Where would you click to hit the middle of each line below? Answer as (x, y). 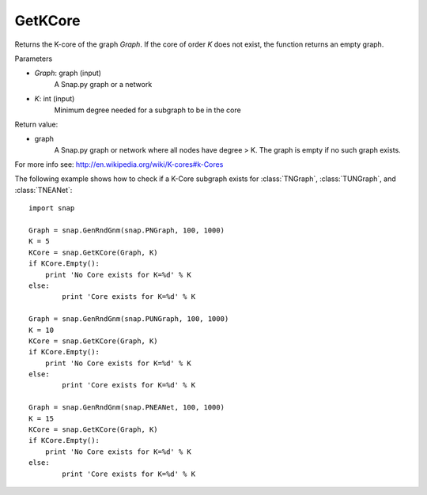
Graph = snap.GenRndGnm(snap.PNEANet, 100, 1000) (127, 408)
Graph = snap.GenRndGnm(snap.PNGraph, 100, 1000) (127, 230)
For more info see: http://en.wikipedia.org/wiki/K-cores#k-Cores (119, 164)
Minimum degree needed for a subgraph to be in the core (147, 110)
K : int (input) (55, 99)
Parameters (34, 59)
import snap (52, 208)
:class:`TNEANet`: (43, 190)
